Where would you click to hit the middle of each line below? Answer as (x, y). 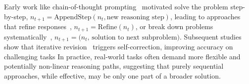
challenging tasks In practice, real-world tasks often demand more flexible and (122, 56)
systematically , (28, 36)
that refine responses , (38, 26)
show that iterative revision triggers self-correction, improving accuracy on (119, 46)
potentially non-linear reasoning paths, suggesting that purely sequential (114, 66)
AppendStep (73, 17)
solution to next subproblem (134, 37)
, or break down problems (174, 26)
